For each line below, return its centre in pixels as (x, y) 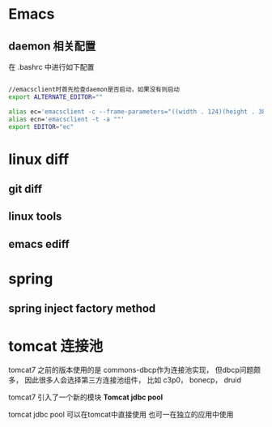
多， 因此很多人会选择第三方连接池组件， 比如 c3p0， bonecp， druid (125, 380)
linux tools (35, 217)
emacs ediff (39, 244)
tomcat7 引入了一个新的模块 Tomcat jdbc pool (86, 397)
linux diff (39, 159)
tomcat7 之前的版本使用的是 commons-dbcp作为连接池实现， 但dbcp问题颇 (135, 370)
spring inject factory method (82, 309)
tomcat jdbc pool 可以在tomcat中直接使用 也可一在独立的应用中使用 (121, 415)
